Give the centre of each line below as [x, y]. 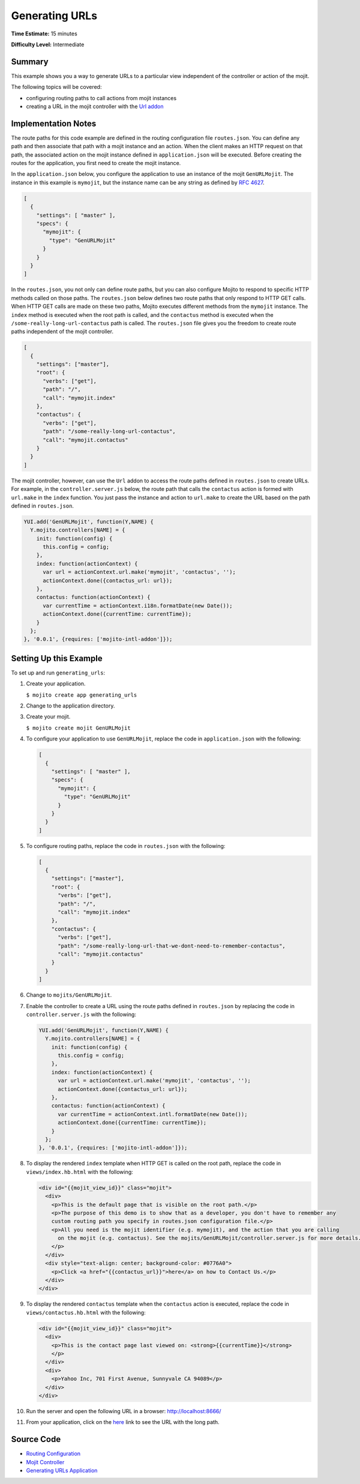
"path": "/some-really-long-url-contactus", [109, 431]
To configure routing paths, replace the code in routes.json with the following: [126, 846]
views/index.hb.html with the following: [79, 1172]
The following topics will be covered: [56, 87]
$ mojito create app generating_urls [82, 695]
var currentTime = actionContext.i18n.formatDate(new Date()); [138, 605]
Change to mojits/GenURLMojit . [69, 995]
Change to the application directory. [70, 706]
